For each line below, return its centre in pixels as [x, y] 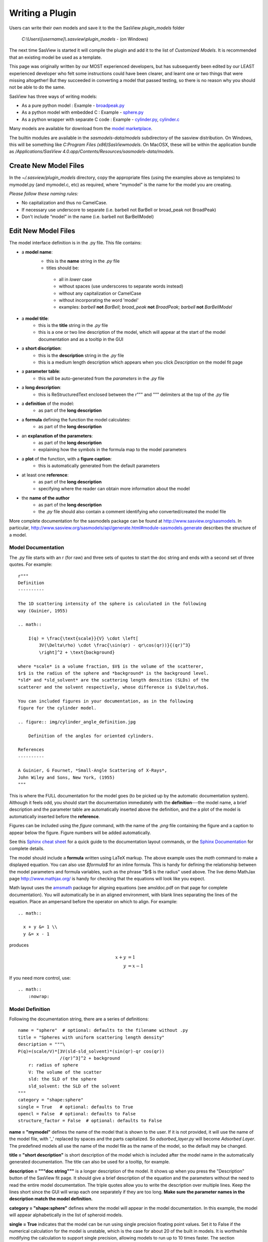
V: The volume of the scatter [65, 1072]
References [31, 750]
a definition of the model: [48, 403]
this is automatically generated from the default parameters [99, 466]
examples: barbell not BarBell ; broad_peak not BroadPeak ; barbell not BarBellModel [146, 307]
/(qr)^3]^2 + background [90, 1058]
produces [19, 945]
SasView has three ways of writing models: [53, 96]
